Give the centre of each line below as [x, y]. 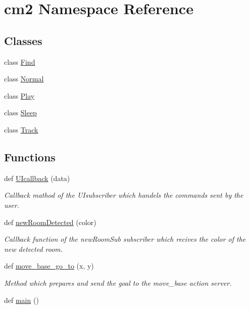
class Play [19, 95]
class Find [20, 61]
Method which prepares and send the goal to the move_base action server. [118, 282]
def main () [21, 300]
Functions [30, 157]
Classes [23, 40]
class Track [21, 129]
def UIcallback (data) [37, 178]
